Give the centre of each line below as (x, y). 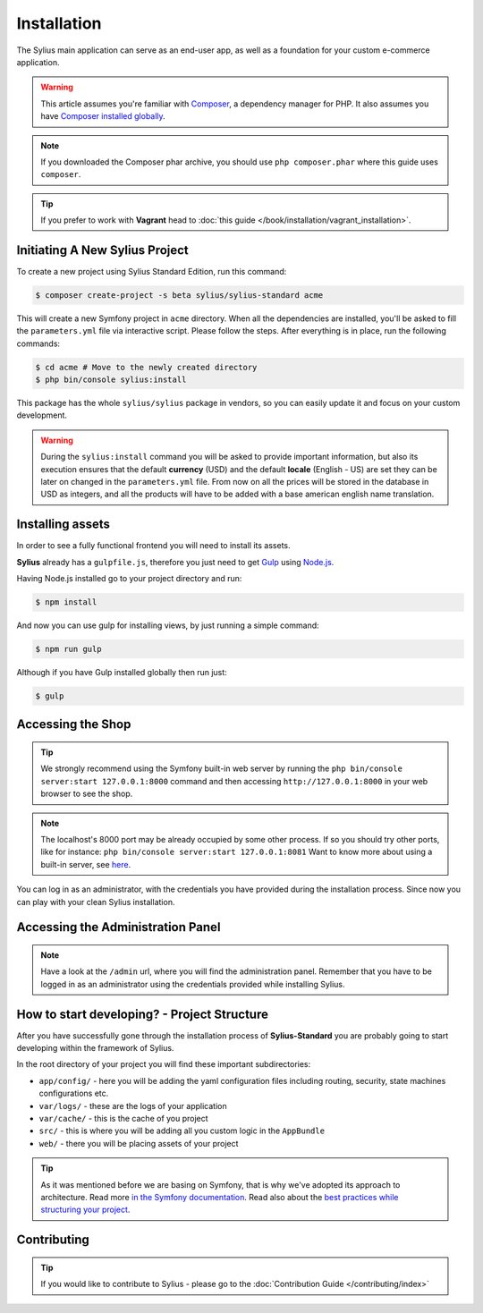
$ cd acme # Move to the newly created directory (146, 367)
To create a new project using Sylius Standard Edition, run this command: (152, 271)
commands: (38, 343)
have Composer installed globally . (103, 116)
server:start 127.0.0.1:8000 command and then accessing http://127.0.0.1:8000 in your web (234, 781)
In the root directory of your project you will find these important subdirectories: (164, 1064)
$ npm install (66, 602)
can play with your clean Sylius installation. (96, 902)
